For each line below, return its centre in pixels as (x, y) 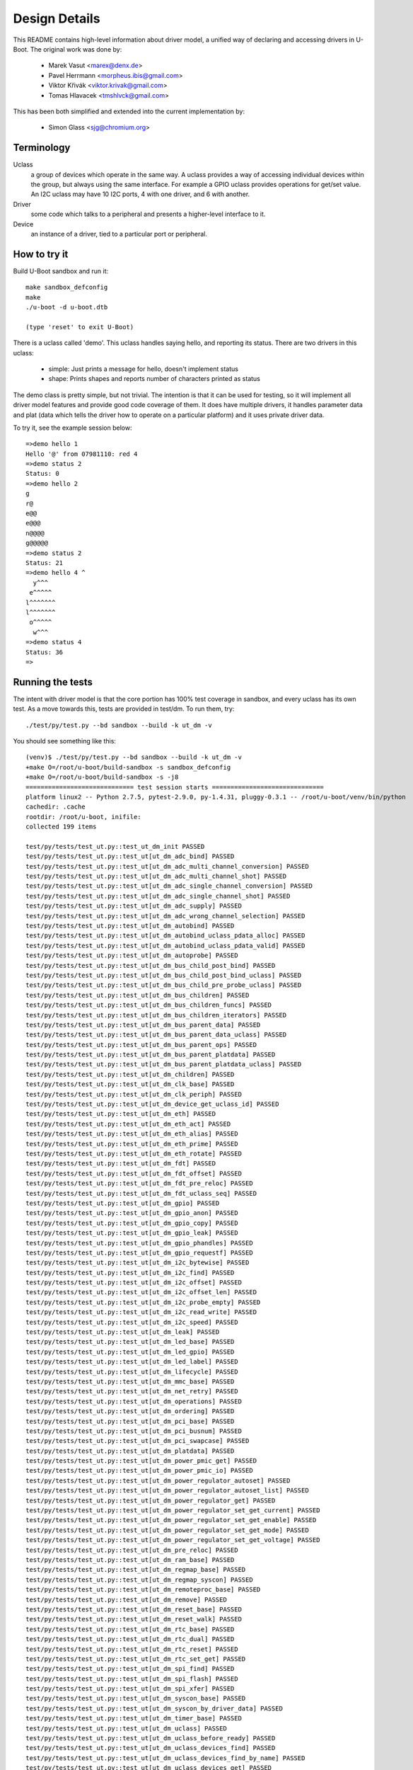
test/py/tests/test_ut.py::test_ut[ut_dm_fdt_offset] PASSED (134, 1173)
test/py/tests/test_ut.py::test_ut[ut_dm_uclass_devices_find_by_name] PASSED (165, 1758)
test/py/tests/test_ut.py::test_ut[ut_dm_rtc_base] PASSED (130, 1629)
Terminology (42, 148)
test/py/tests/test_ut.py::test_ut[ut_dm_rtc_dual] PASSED (130, 1639)
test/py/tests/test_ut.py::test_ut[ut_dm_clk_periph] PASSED (134, 1094)
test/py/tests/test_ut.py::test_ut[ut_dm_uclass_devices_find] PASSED (151, 1748)
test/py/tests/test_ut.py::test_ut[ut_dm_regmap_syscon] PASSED (140, 1580)
